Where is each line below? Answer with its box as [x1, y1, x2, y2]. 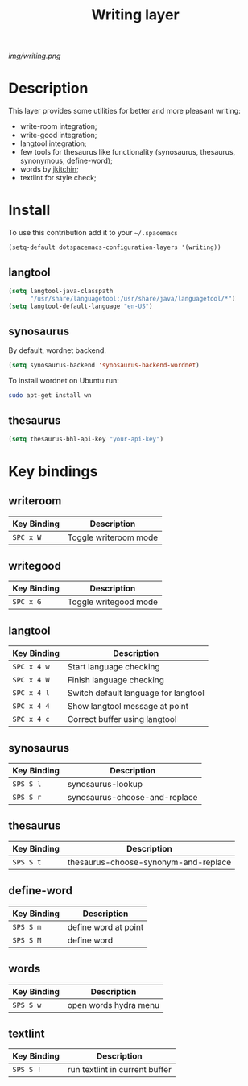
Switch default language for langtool [67, 687, 205, 698]
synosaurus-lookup [67, 779, 143, 790]
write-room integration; [19, 122, 97, 131]
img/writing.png [8, 51, 61, 61]
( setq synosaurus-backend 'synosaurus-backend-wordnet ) [8, 361, 200, 370]
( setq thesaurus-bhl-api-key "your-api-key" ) [8, 435, 163, 443]
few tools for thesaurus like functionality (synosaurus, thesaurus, [19, 147, 236, 157]
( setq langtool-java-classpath [8, 287, 114, 295]
